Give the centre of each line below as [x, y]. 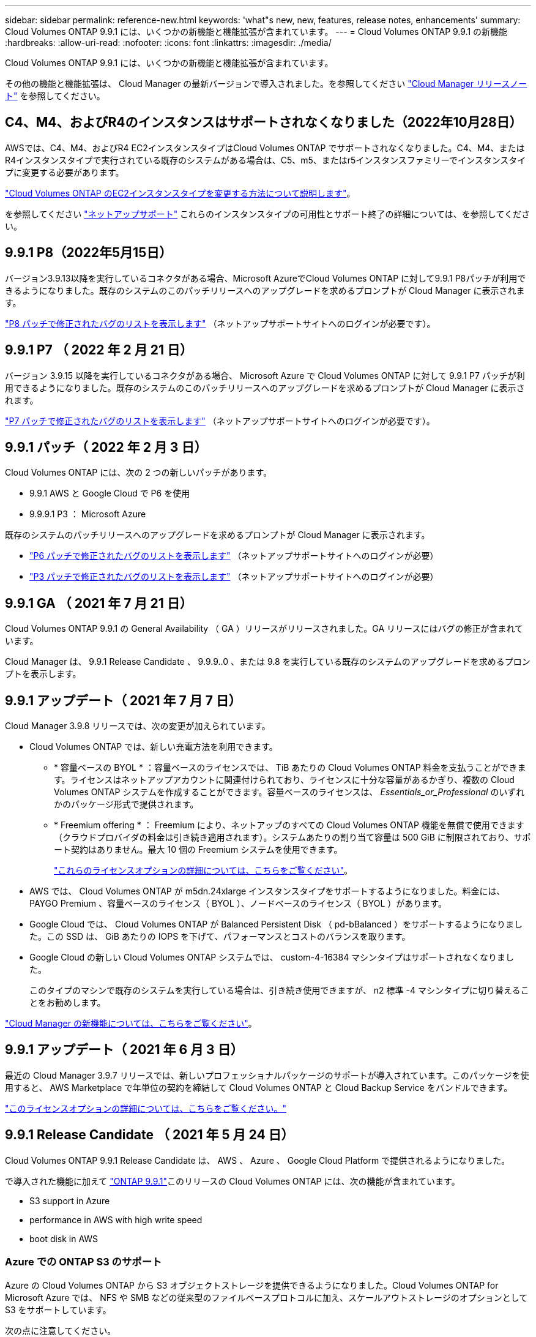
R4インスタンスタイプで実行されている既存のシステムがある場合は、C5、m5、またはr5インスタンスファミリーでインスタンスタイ [266, 160]
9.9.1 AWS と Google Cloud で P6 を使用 [110, 493]
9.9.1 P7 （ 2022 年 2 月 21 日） [99, 350]
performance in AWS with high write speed [116, 1219]
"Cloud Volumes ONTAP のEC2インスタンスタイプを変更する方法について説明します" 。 [180, 193]
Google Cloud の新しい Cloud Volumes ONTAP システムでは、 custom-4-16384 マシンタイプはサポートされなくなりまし [272, 957]
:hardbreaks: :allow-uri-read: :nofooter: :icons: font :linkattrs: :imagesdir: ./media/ [168, 43]
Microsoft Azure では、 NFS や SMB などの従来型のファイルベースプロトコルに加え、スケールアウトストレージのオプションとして [266, 1297]
